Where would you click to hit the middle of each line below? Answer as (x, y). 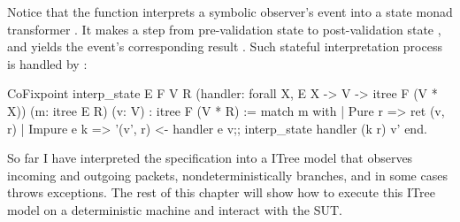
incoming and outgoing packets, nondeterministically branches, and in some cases (227, 175)
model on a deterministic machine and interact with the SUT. (175, 209)
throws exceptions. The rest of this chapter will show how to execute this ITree (221, 192)
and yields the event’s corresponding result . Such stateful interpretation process (225, 46)
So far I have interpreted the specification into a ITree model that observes (210, 158)
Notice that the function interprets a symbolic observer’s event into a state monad (230, 11)
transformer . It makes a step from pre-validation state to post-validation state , (224, 29)
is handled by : (47, 63)
